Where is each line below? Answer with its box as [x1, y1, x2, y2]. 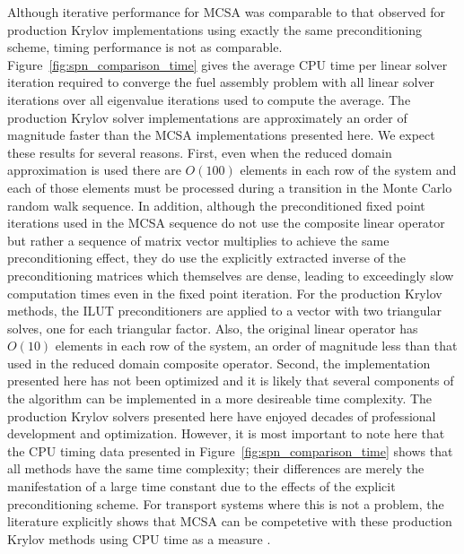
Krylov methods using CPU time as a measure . [7, 529, 271, 548]
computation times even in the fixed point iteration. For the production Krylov [7, 283, 442, 302]
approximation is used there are [7, 160, 181, 179]
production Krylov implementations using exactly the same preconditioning [7, 20, 422, 39]
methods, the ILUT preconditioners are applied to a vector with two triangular [7, 301, 442, 320]
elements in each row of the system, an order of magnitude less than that [55, 336, 458, 355]
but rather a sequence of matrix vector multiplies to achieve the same [7, 230, 390, 249]
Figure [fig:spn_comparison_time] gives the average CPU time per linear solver [7, 55, 448, 74]
